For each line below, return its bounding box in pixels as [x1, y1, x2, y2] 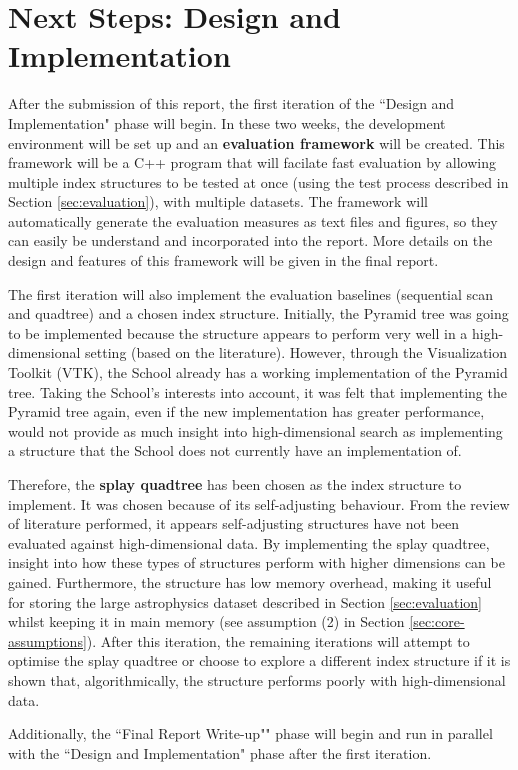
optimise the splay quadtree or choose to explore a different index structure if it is [8, 650, 511, 671]
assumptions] [8, 630, 87, 651]
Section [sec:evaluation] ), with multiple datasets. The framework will [8, 191, 428, 212]
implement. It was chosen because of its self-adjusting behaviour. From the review [8, 493, 510, 514]
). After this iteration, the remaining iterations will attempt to [86, 630, 470, 651]
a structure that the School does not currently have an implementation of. [8, 440, 462, 461]
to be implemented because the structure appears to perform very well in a [8, 322, 468, 343]
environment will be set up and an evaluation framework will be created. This [8, 132, 505, 153]
